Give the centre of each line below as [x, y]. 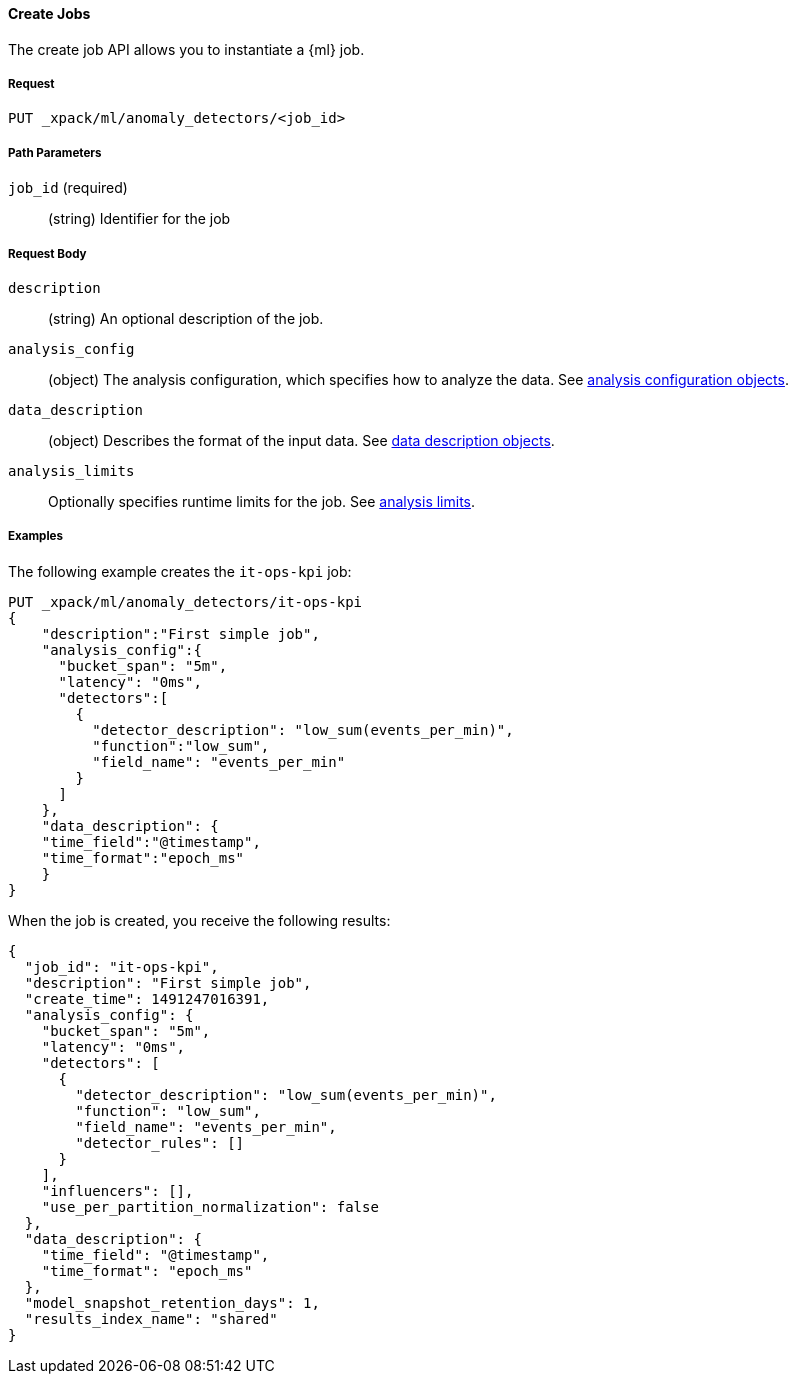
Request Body [47, 253]
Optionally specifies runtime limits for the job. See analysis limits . [262, 501]
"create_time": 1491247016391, [147, 998]
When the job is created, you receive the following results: [199, 920]
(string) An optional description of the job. [186, 318]
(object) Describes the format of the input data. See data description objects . [301, 440]
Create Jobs [49, 13]
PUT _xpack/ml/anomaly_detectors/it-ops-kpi [185, 601]
